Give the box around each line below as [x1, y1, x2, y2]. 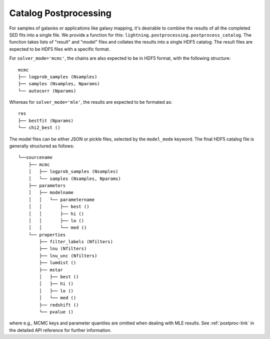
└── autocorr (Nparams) [18, 88, 76, 94]
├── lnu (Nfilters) [39, 246, 87, 252]
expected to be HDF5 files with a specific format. [9, 46, 110, 52]
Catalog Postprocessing [9, 8, 112, 19]
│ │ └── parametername [28, 197, 95, 203]
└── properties [28, 232, 66, 238]
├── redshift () [39, 302, 79, 308]
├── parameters [28, 183, 66, 188]
